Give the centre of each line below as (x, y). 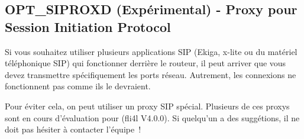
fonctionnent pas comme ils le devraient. (78, 86)
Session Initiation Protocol (88, 26)
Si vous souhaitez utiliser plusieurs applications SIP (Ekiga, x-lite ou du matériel (151, 51)
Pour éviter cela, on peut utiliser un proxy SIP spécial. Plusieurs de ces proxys (147, 106)
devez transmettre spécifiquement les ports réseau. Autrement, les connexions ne (151, 74)
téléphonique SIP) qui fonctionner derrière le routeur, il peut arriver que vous (145, 63)
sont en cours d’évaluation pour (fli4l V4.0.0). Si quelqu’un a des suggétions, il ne (152, 117)
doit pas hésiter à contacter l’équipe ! (73, 129)
